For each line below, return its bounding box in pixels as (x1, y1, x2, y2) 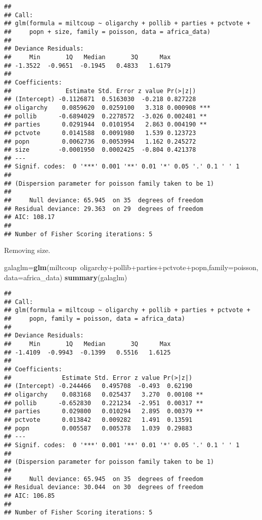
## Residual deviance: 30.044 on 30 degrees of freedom (4, 484, 203, 491)
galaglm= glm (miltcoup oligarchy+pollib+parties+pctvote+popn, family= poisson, (4, 262, 258, 272)
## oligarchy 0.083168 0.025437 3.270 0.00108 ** (4, 391, 203, 399)
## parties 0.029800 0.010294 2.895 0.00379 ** (4, 408, 203, 415)
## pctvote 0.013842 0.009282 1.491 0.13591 (4, 416, 193, 423)
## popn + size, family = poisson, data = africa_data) (4, 28, 211, 35)
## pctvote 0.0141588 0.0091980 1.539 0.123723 (4, 129, 196, 137)
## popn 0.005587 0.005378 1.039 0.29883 (4, 424, 193, 432)
